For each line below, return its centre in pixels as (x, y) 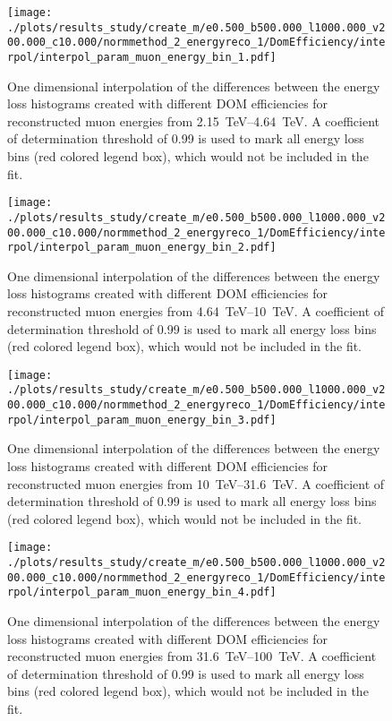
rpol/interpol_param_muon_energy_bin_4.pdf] (142, 592)
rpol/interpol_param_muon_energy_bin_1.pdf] (142, 57)
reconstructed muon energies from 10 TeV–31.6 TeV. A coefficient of (196, 483)
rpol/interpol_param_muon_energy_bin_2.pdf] (142, 248)
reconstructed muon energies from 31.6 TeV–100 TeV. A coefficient (192, 656)
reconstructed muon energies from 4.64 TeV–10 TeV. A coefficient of (196, 311)
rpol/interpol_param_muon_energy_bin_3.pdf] (142, 420)
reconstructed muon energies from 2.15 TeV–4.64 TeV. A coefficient (193, 120)
